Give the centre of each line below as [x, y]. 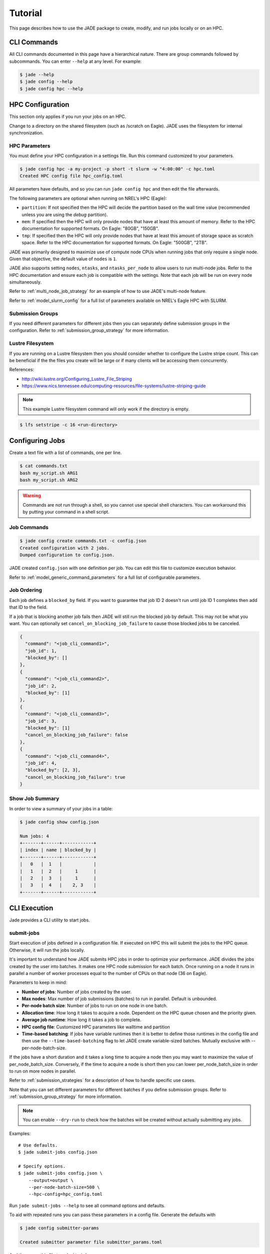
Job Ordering [26, 590]
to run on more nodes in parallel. [43, 1071]
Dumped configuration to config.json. [67, 555]
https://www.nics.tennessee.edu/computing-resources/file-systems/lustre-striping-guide [114, 386]
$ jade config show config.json [59, 822]
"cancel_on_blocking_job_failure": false [77, 735]
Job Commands [29, 527]
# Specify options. [42, 1166]
